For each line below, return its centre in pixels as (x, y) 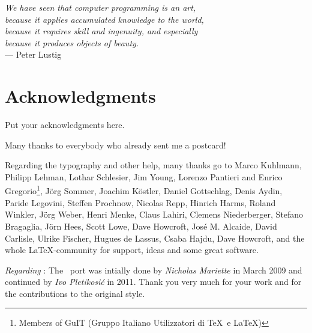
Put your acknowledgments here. (65, 125)
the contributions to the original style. (75, 293)
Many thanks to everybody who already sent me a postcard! (115, 145)
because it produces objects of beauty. (72, 42)
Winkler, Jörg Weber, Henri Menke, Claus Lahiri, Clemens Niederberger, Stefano (154, 214)
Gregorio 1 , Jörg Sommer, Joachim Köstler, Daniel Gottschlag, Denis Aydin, (144, 190)
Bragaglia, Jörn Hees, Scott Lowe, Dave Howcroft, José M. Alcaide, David (141, 226)
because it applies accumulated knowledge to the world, (104, 19)
